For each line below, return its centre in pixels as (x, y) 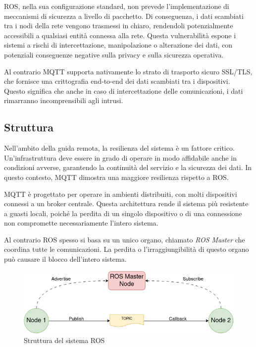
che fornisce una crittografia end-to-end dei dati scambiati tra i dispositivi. (117, 81)
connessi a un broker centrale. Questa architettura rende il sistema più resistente (126, 203)
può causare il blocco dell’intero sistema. (65, 259)
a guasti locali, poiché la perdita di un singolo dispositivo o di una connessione (123, 213)
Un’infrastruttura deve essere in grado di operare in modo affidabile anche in (120, 157)
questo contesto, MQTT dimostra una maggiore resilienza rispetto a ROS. (116, 177)
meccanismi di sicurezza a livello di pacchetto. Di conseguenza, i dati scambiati (124, 16)
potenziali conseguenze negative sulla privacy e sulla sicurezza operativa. (114, 54)
